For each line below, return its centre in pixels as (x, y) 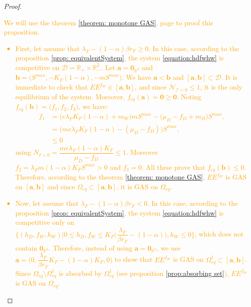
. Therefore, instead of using (91, 247)
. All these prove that (173, 167)
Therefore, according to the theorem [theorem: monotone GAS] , (110, 177)
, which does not (219, 234)
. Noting (189, 96)
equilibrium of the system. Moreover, (70, 96)
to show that (134, 259)
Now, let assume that (47, 203)
